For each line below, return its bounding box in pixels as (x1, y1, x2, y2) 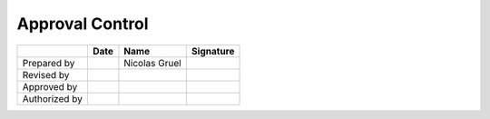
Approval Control (16, 14, 149, 34)
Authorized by (22, 92, 83, 104)
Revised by (22, 68, 70, 81)
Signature (191, 45, 235, 57)
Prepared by (22, 56, 75, 69)
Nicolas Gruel (123, 56, 181, 69)
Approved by (22, 80, 78, 93)
